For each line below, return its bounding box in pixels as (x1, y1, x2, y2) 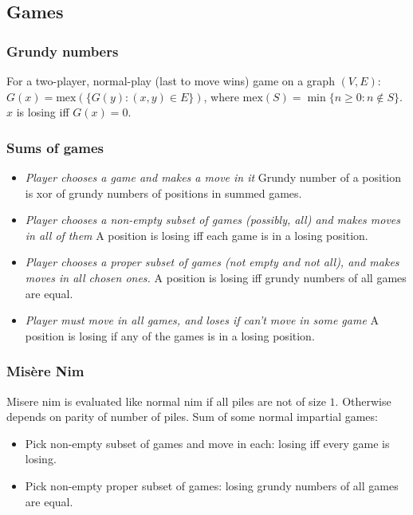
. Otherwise (335, 392, 391, 409)
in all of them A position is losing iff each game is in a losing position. (25, 226, 368, 243)
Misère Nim (6, 361, 85, 381)
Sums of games (6, 137, 104, 157)
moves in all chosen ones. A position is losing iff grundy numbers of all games (25, 269, 407, 285)
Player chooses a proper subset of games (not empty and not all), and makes (25, 254, 399, 270)
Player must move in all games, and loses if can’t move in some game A (25, 312, 379, 328)
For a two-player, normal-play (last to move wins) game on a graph (6, 73, 335, 88)
